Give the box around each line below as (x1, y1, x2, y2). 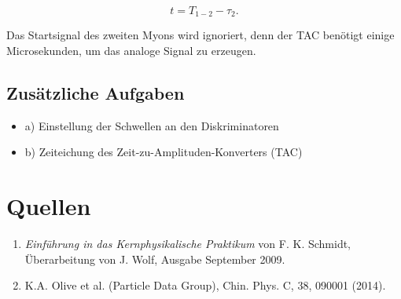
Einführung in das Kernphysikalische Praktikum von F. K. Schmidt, (24, 235, 351, 252)
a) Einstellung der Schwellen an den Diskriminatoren (24, 117, 279, 133)
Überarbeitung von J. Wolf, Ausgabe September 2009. (24, 250, 285, 267)
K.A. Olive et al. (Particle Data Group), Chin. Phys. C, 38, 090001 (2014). (24, 277, 386, 294)
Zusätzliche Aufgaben (6, 81, 185, 105)
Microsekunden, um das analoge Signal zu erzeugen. (6, 42, 256, 59)
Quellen (6, 190, 91, 222)
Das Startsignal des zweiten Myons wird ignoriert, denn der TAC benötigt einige (6, 27, 395, 43)
